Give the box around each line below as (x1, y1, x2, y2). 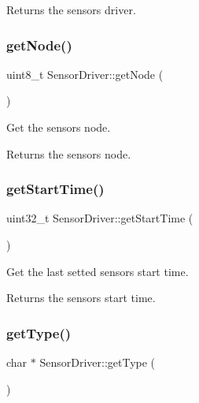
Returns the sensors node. (6, 145, 131, 162)
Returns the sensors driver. (6, 2, 136, 17)
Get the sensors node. (6, 119, 111, 135)
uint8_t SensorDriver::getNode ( (6, 65, 164, 82)
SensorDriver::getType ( (39, 354, 156, 370)
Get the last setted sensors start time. (6, 263, 189, 279)
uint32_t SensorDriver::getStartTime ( (6, 210, 193, 226)
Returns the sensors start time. (6, 289, 156, 306)
